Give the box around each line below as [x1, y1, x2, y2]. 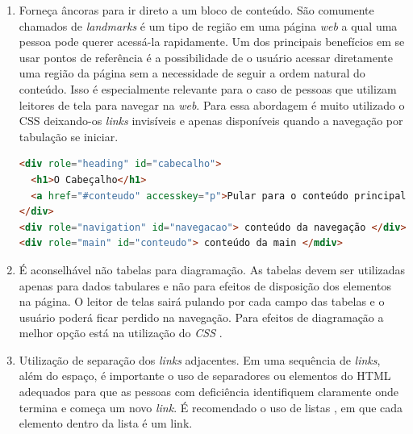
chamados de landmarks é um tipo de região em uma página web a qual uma [19, 17, 398, 34]
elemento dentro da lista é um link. [19, 415, 193, 432]
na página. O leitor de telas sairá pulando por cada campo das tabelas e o [19, 293, 385, 310]
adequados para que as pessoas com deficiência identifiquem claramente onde [19, 383, 398, 400]
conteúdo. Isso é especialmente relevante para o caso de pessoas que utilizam [19, 80, 397, 97]
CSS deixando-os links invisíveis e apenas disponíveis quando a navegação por [19, 112, 403, 129]
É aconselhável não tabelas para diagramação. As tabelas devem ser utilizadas [19, 261, 406, 278]
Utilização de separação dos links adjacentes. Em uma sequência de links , [19, 351, 381, 368]
